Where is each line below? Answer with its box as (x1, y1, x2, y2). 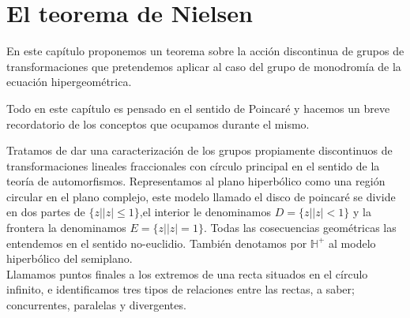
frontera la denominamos (6, 219, 126, 236)
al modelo (329, 234, 376, 251)
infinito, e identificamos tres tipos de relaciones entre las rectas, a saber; (6, 281, 355, 297)
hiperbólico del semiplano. (6, 250, 133, 267)
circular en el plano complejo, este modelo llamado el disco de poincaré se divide (6, 188, 396, 204)
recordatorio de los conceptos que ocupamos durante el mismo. (6, 115, 310, 132)
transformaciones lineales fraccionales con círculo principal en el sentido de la (6, 157, 380, 174)
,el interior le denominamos (139, 204, 271, 220)
